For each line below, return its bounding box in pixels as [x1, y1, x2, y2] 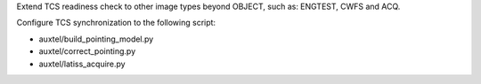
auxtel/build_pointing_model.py [38, 34, 154, 44]
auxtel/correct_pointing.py [38, 46, 136, 57]
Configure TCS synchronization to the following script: [16, 18, 216, 28]
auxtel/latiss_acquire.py [38, 58, 126, 69]
